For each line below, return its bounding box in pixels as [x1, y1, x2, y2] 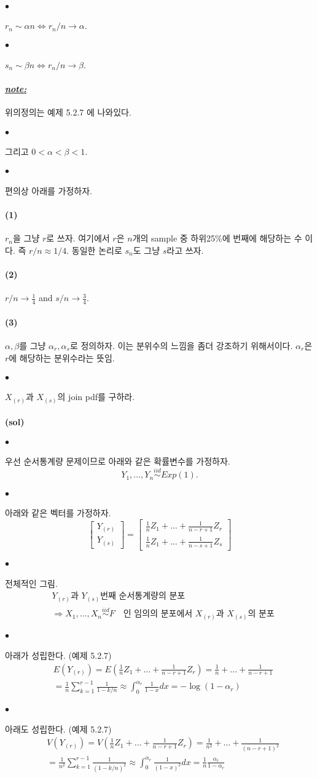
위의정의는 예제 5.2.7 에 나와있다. [5, 106, 131, 119]
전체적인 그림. [5, 576, 58, 589]
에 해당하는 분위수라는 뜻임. [9, 351, 115, 364]
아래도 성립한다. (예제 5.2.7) [5, 722, 112, 735]
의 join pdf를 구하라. [57, 390, 135, 403]
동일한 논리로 [71, 243, 122, 256]
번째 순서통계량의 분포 [100, 592, 186, 601]
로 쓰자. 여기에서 [46, 232, 110, 245]
